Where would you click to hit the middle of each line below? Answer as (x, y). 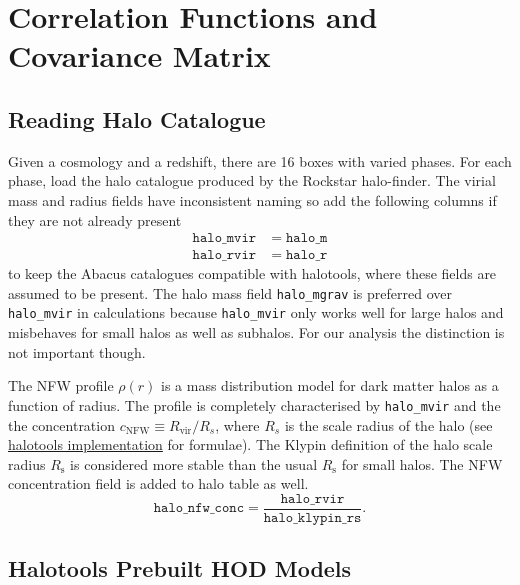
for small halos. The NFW (422, 463)
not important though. (77, 351)
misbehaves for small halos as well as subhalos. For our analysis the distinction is (256, 332)
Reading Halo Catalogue (137, 118)
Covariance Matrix (139, 55)
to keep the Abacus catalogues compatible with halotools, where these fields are (252, 273)
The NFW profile (61, 385)
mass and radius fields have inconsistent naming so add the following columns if (252, 199)
